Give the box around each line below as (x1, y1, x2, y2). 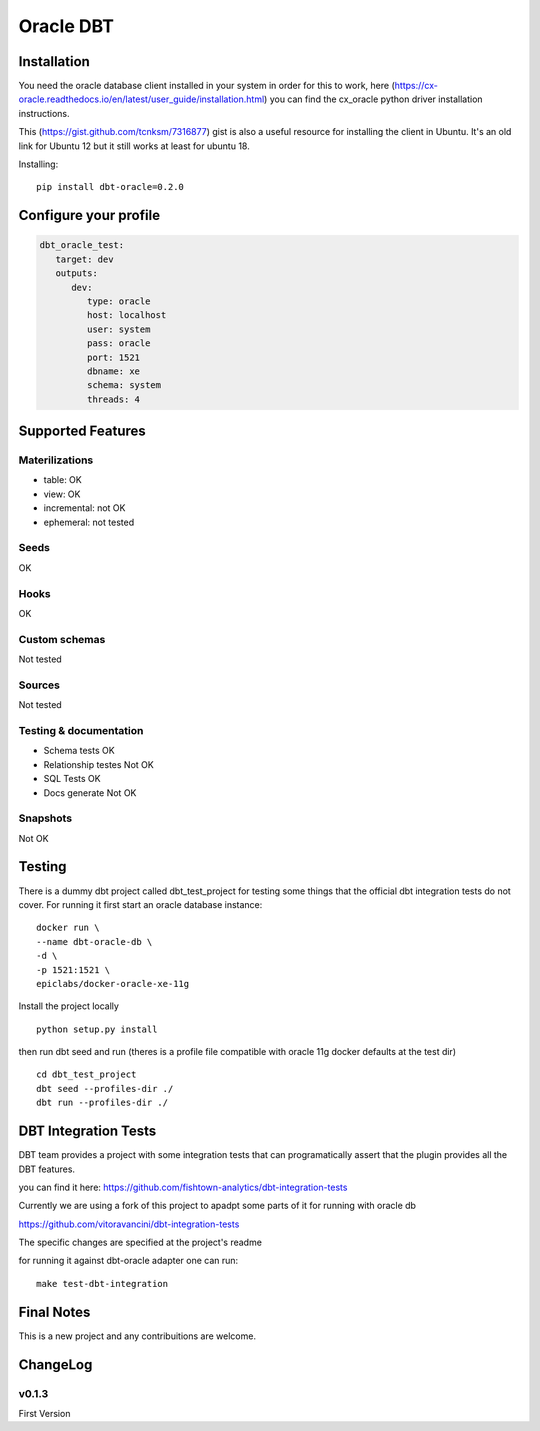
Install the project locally (18, 1000, 120, 1012)
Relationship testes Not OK (43, 758, 154, 770)
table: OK (43, 474, 82, 486)
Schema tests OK (43, 745, 115, 757)
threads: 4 (86, 393, 140, 405)
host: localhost (86, 310, 167, 321)
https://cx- (394, 80, 439, 92)
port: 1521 (86, 351, 140, 363)
